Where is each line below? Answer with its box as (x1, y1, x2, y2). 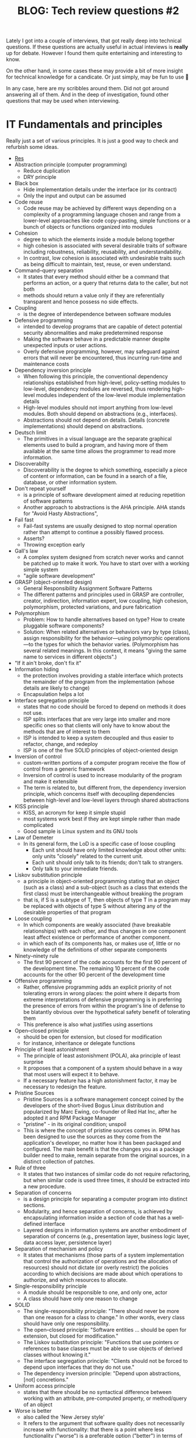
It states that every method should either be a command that (23, 273, 170, 280)
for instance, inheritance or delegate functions (23, 1040, 136, 1047)
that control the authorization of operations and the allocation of (23, 1258, 178, 1265)
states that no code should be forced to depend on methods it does (23, 703, 186, 710)
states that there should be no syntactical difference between (23, 1389, 172, 1396)
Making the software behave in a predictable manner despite (23, 335, 170, 342)
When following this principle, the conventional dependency (23, 373, 169, 380)
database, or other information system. (23, 479, 118, 486)
